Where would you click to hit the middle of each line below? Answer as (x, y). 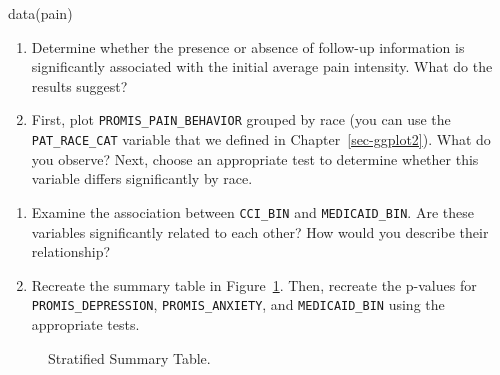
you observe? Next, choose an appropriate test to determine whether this (255, 158)
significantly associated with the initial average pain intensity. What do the (262, 66)
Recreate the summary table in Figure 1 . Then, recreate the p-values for (254, 284)
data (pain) (40, 13)
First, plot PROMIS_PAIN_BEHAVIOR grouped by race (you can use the (241, 119)
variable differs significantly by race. (142, 178)
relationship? (71, 251)
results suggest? (79, 85)
